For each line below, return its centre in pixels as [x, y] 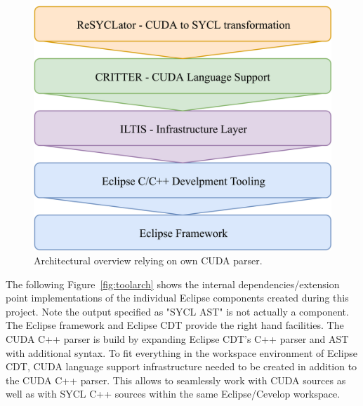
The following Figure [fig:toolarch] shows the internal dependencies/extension [173, 284]
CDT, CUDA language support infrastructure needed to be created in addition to [181, 366]
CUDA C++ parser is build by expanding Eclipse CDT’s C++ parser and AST [177, 339]
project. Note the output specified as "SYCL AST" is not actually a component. [177, 311]
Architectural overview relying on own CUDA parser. [148, 260]
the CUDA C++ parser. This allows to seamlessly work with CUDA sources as [176, 380]
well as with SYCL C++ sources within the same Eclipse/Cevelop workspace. [173, 394]
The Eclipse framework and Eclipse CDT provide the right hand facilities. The [175, 325]
